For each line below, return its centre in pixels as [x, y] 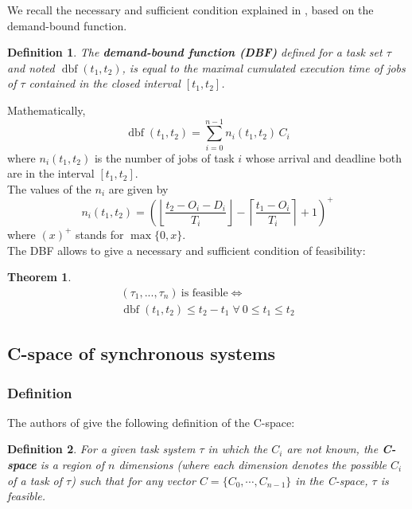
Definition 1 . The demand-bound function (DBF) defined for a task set [195, 52]
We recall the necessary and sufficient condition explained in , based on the [190, 10]
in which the [238, 449]
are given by [138, 188]
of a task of [35, 480]
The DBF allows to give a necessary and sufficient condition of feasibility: [187, 250]
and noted [31, 67]
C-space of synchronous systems [142, 353]
